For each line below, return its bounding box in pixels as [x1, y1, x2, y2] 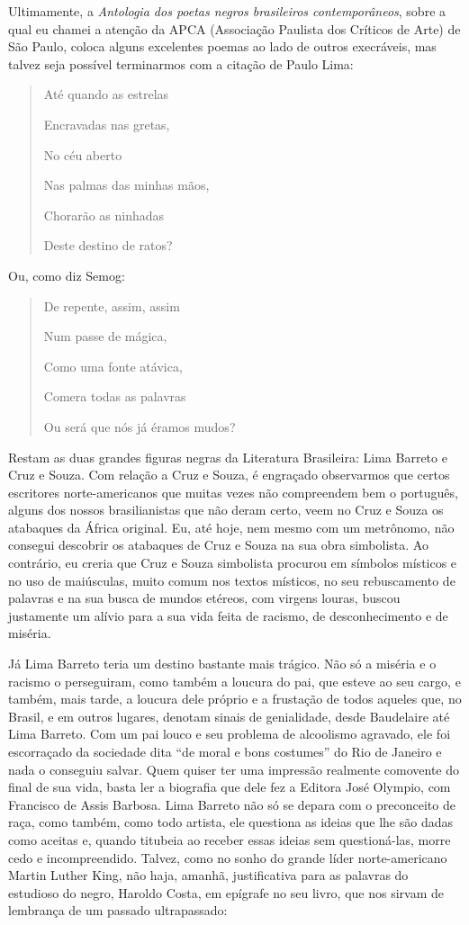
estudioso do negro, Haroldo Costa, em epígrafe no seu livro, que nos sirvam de [8, 883, 445, 902]
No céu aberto [43, 145, 122, 164]
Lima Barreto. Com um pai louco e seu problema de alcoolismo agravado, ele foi [8, 724, 451, 743]
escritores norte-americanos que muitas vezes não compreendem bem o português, [8, 482, 458, 501]
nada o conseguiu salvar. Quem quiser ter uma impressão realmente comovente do [8, 759, 460, 778]
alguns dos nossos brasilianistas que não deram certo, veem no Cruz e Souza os [8, 500, 444, 519]
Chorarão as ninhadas [43, 205, 165, 224]
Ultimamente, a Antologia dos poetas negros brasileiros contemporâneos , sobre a [8, 2, 446, 20]
